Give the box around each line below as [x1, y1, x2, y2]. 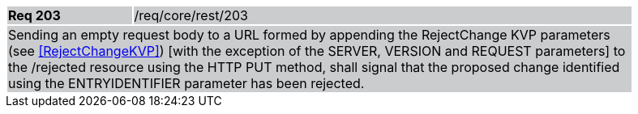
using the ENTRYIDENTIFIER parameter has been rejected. [8, 75, 365, 91]
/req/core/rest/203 [134, 7, 248, 23]
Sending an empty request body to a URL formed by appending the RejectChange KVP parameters [8, 27, 610, 43]
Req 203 [8, 7, 61, 23]
